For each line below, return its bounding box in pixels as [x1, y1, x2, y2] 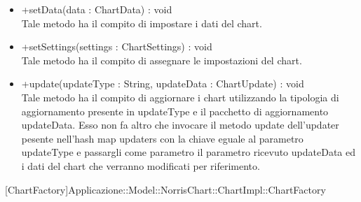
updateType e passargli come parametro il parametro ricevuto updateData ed [21, 145, 355, 159]
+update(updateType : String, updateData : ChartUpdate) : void [21, 76, 304, 91]
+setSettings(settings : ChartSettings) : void [21, 39, 212, 54]
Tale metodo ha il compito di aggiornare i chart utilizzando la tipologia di [21, 89, 339, 104]
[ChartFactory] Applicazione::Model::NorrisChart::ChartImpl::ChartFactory [5, 182, 326, 196]
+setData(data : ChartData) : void [21, 2, 172, 16]
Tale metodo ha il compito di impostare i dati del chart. [21, 15, 262, 30]
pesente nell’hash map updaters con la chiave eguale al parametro [21, 131, 304, 145]
